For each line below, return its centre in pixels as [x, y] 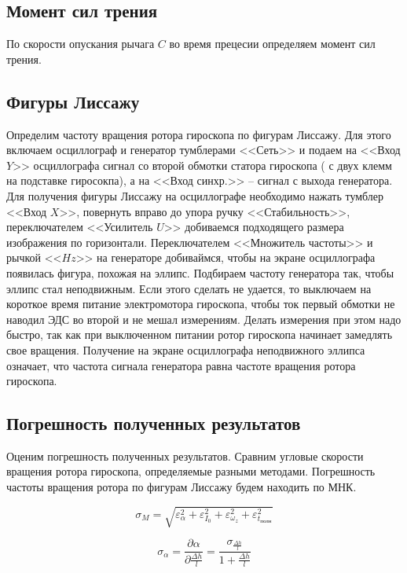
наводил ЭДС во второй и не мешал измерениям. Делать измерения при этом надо [204, 319]
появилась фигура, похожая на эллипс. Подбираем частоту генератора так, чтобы [200, 272]
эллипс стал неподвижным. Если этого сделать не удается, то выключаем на [189, 288]
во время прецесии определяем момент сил [272, 44]
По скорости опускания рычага [81, 44]
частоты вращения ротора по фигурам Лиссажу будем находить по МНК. [181, 487]
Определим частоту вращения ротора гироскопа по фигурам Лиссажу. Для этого [199, 134]
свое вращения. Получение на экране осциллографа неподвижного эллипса [186, 349]
